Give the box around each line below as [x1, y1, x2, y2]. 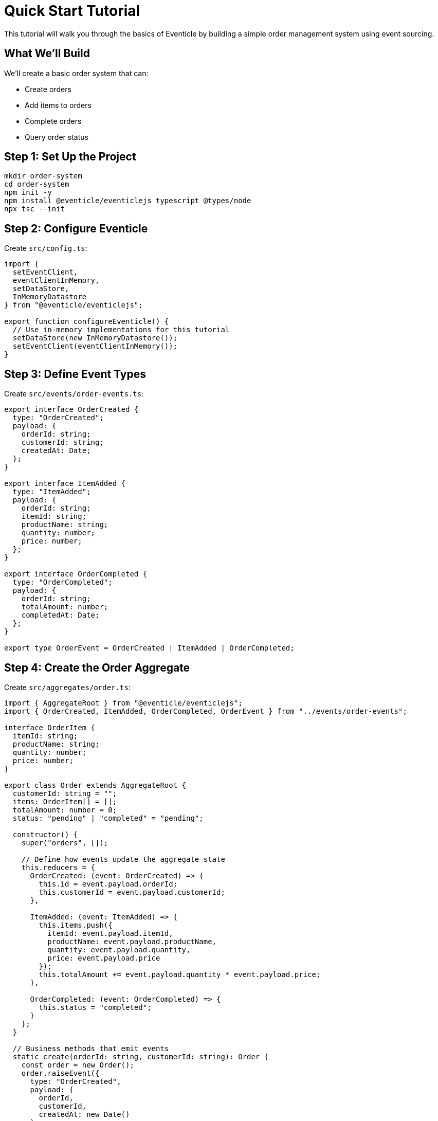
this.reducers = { [21, 863, 96, 872]
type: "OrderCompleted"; [12, 578, 113, 587]
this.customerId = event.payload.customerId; [39, 888, 225, 896]
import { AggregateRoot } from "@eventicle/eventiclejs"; [4, 698, 243, 707]
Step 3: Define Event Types [4, 367, 147, 381]
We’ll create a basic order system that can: [4, 68, 149, 78]
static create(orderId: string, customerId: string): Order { [12, 1052, 269, 1061]
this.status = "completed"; [39, 1003, 152, 1011]
